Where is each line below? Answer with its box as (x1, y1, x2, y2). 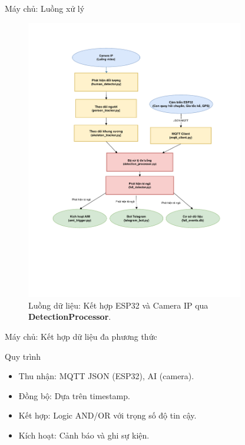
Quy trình (5, 350, 41, 362)
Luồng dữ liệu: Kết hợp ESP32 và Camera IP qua (28, 299, 208, 311)
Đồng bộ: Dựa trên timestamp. (18, 389, 130, 401)
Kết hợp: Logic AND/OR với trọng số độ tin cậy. (18, 409, 197, 421)
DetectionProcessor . (28, 310, 111, 323)
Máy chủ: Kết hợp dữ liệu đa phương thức (5, 330, 157, 342)
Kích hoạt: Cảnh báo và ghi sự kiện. (18, 429, 150, 441)
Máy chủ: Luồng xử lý (5, 2, 85, 14)
